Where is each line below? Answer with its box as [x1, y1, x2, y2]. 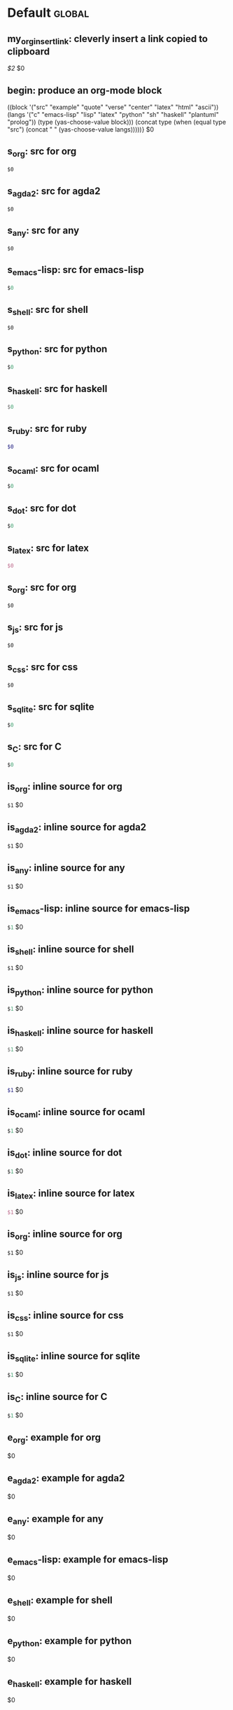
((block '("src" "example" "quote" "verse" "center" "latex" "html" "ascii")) [7, 103, 219, 111]
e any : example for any [7, 1513, 104, 1527]
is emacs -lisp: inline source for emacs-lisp [7, 902, 190, 916]
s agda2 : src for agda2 [7, 185, 101, 199]
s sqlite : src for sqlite [7, 701, 94, 715]
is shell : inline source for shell [7, 943, 134, 957]
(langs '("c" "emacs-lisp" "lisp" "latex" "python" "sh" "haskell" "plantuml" [7, 111, 219, 118]
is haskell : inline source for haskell [7, 1024, 154, 1038]
